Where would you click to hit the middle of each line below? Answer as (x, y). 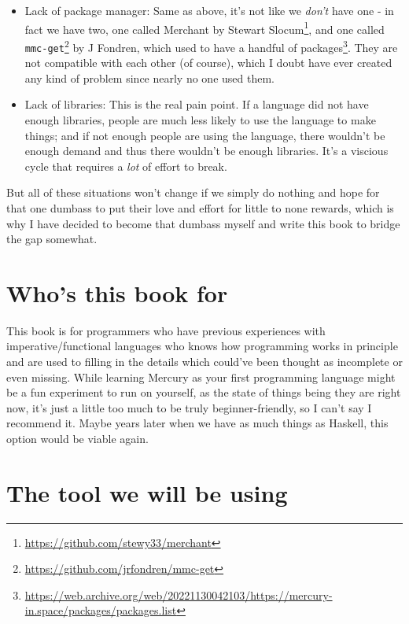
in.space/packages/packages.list (101, 610)
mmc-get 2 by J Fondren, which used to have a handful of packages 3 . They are (211, 46)
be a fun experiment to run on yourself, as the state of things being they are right (204, 392)
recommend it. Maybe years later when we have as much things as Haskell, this (197, 423)
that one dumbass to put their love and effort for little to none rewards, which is (200, 207)
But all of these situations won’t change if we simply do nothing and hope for (193, 192)
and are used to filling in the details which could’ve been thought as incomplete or (204, 361)
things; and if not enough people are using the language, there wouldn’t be (205, 135)
